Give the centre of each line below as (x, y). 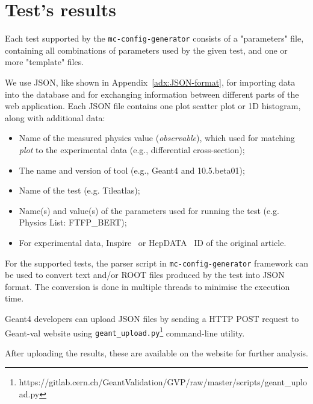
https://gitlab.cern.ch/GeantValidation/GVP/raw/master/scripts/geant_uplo (163, 382)
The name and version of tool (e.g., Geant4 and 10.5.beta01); (132, 170)
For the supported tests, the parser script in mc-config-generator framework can (157, 263)
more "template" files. (45, 62)
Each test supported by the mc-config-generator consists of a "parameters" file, (154, 38)
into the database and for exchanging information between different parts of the (152, 94)
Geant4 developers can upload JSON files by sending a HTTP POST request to (152, 318)
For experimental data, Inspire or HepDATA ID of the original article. (153, 242)
